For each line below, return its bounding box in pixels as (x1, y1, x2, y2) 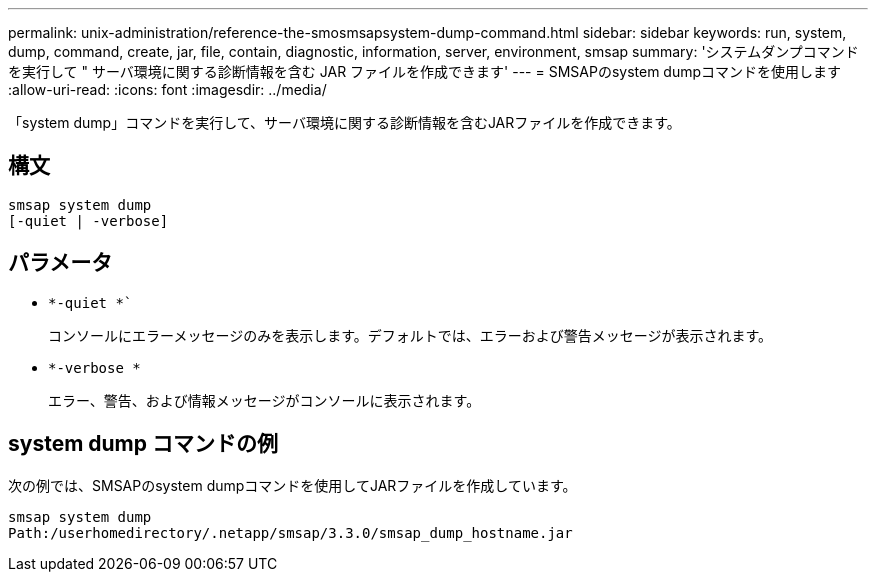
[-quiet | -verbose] (8, 212, 169, 229)
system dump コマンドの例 (8, 431, 278, 457)
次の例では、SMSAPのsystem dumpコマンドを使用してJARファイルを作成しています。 (8, 476, 577, 494)
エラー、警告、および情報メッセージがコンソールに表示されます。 (48, 391, 481, 409)
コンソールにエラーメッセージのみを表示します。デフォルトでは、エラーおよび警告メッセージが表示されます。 (48, 326, 773, 344)
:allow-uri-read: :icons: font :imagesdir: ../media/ (8, 81, 327, 98)
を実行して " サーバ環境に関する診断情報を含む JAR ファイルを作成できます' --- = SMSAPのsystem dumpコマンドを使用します (8, 63, 842, 80)
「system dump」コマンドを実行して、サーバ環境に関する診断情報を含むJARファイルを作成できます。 (8, 114, 681, 131)
